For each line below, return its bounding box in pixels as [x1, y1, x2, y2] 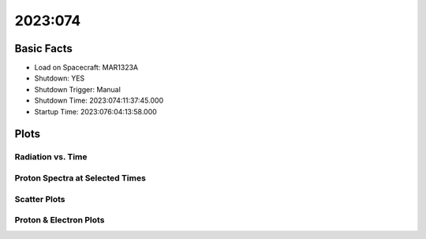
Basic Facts [14, 42, 73, 55]
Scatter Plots [14, 193, 66, 204]
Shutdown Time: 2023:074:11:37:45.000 [34, 95, 164, 106]
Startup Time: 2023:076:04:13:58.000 [34, 106, 157, 116]
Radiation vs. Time [14, 151, 88, 162]
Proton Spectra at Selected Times [14, 172, 146, 183]
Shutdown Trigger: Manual [34, 84, 121, 94]
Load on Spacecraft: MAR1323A [34, 63, 139, 73]
